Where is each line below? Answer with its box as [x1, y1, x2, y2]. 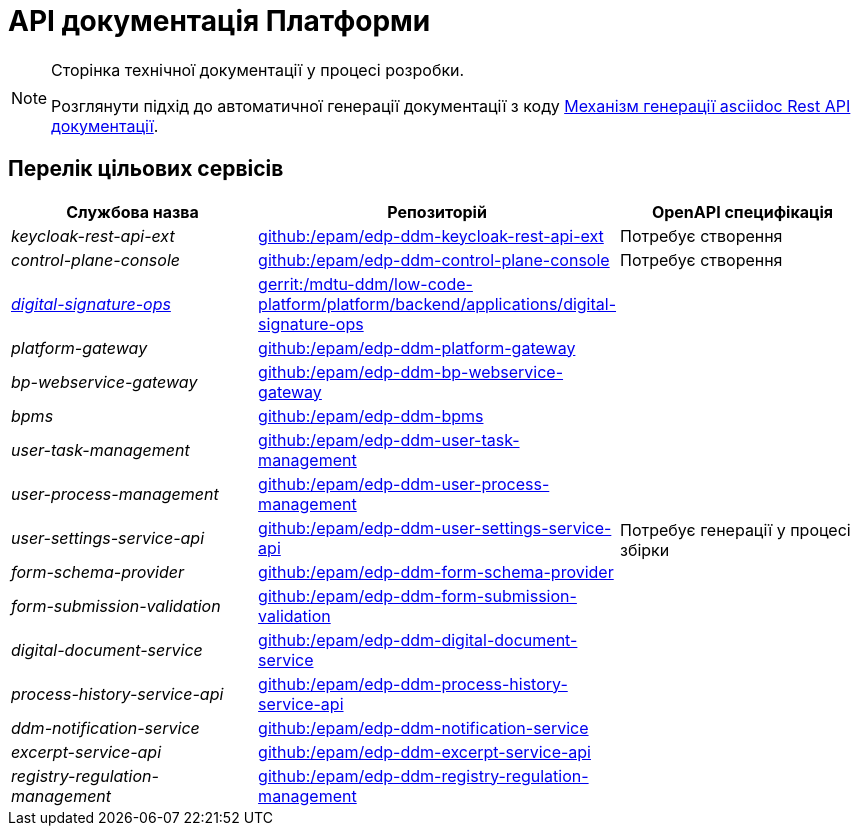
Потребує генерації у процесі [620, 519, 851, 540]
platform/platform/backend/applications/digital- [258, 293, 617, 314]
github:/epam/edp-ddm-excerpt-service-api [258, 741, 591, 762]
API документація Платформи [8, 4, 431, 38]
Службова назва [66, 201, 199, 222]
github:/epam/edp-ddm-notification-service [258, 717, 589, 738]
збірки [620, 539, 670, 560]
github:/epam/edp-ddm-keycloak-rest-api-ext [258, 225, 604, 246]
